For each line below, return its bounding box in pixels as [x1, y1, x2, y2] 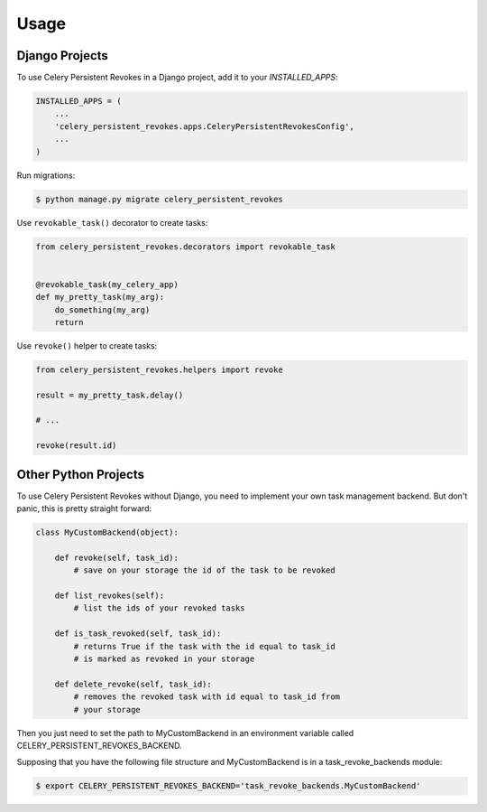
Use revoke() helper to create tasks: [16, 340, 158, 351]
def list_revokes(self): [54, 591, 165, 601]
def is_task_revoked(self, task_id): [54, 629, 222, 639]
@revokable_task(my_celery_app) [35, 279, 179, 289]
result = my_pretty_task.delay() [35, 389, 184, 400]
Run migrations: [16, 170, 76, 181]
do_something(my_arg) [54, 304, 151, 315]
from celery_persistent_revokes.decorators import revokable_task [35, 241, 335, 252]
